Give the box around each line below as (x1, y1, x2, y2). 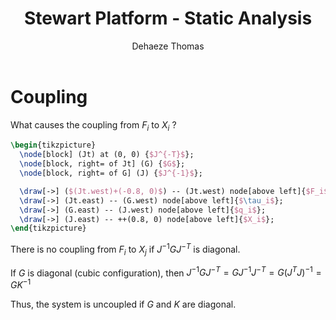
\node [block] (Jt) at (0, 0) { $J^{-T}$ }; (19, 150, 195, 160)
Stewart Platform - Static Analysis (23, 7, 313, 30)
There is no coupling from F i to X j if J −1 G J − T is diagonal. (10, 242, 241, 257)
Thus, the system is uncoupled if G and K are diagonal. (10, 298, 237, 311)
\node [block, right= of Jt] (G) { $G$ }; (19, 159, 186, 169)
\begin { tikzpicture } (10, 140, 97, 151)
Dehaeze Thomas (131, 40, 205, 52)
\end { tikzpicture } (10, 223, 87, 234)
